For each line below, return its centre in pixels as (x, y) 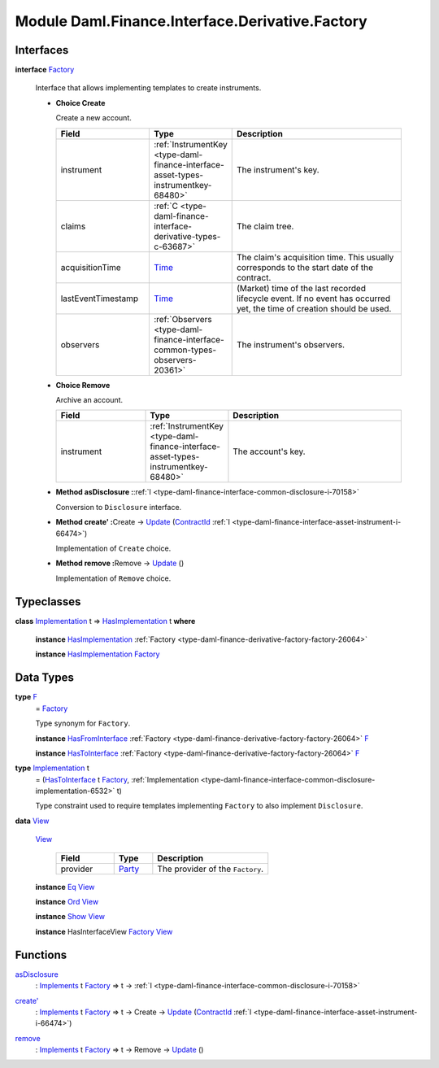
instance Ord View (67, 902)
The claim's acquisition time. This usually (315, 257)
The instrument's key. (278, 169)
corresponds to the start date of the (305, 267)
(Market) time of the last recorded (301, 288)
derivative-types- (187, 236)
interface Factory (45, 70)
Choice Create (80, 102)
